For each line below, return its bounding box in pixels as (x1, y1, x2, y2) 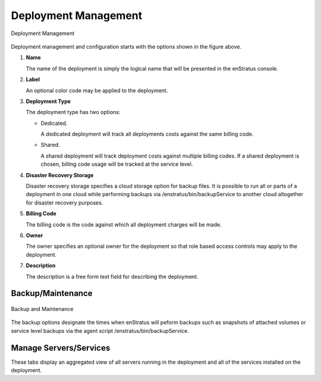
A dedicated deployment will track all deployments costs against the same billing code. (40, 131, 254, 138)
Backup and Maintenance (11, 305, 74, 312)
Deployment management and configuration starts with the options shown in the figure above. (11, 43, 242, 50)
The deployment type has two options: (26, 109, 121, 116)
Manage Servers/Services (11, 342, 111, 353)
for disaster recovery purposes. (26, 199, 103, 206)
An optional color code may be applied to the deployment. (26, 87, 168, 94)
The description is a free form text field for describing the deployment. (26, 273, 199, 280)
